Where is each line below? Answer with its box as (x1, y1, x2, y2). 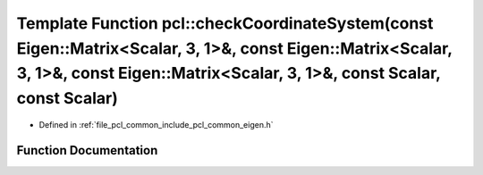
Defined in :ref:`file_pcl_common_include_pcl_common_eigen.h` (38, 119, 274, 129)
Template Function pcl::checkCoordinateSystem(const (16, 13, 434, 33)
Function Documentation (16, 143, 158, 158)
